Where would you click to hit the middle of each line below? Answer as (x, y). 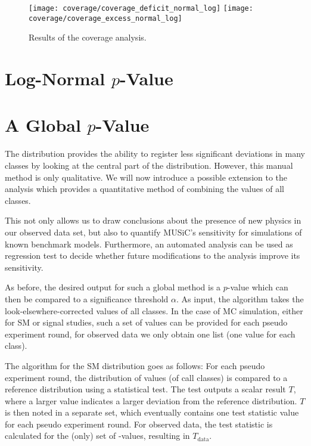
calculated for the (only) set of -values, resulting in (97, 436)
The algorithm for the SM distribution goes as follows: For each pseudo (135, 365)
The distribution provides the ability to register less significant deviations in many (155, 154)
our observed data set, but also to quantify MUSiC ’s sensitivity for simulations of (153, 232)
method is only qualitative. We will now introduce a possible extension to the (146, 177)
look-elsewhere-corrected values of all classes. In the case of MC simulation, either (154, 310)
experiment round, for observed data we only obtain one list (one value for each (150, 334)
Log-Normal (55, 78)
